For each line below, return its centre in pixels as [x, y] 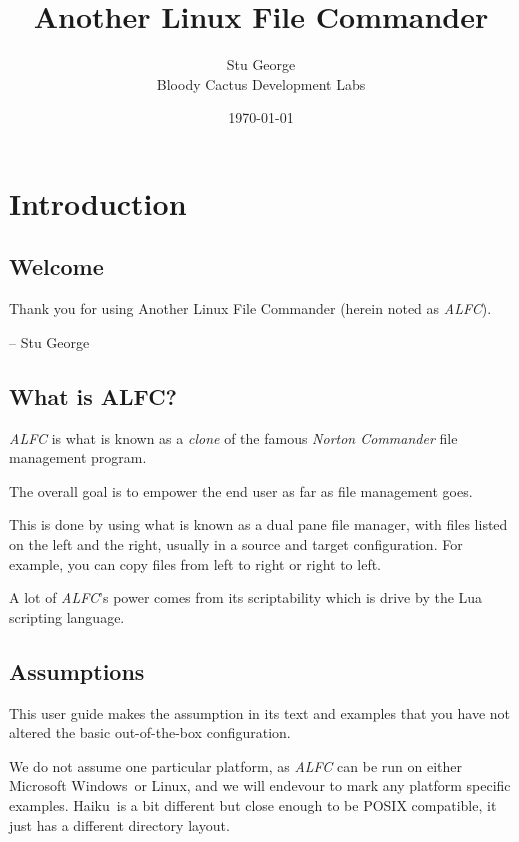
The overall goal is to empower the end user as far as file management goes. [241, 490]
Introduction [98, 202]
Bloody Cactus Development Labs [261, 83]
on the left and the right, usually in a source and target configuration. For [236, 544]
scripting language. [67, 616]
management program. [78, 457]
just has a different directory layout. [119, 824]
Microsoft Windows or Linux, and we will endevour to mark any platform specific [260, 785]
